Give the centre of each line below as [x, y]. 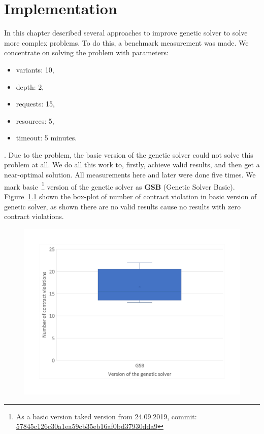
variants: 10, [35, 69]
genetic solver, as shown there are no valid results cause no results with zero [122, 206]
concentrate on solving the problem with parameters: [86, 52]
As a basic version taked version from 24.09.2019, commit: [106, 416]
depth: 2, [30, 86]
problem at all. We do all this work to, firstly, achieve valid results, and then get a [132, 165]
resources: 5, [35, 120]
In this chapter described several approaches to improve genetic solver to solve [126, 33]
